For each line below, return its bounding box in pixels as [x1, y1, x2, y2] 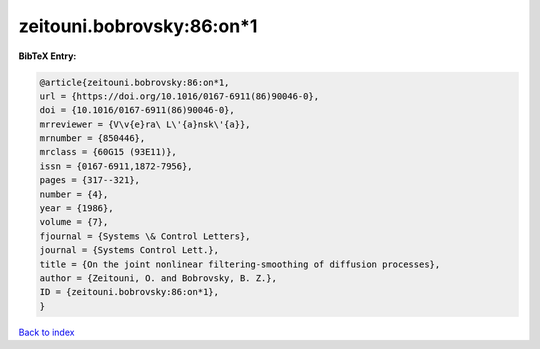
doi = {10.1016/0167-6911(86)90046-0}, [39, 105, 235, 116]
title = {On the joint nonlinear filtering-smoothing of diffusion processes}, [39, 258, 441, 270]
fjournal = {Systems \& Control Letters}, [39, 230, 251, 242]
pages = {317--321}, [39, 175, 140, 186]
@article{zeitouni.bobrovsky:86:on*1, [39, 76, 230, 88]
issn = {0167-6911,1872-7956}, [39, 160, 194, 172]
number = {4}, [39, 188, 109, 200]
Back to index [18, 326, 75, 338]
